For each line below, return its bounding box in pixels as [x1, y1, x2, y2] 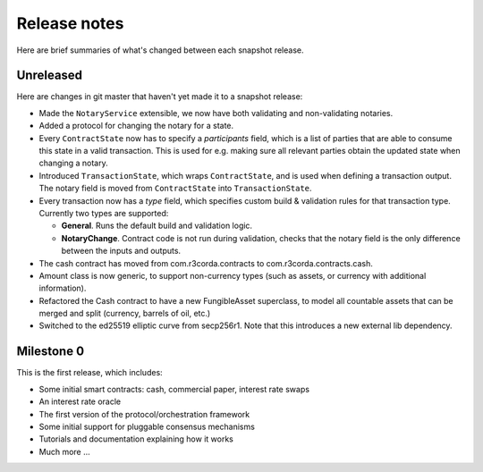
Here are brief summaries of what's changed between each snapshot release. [16, 45, 304, 55]
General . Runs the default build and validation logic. [61, 220, 253, 232]
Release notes [16, 13, 124, 33]
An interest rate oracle [38, 396, 121, 407]
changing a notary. [38, 157, 108, 169]
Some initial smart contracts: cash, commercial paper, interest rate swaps [38, 383, 310, 394]
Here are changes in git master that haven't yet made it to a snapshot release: [16, 91, 303, 102]
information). [38, 282, 87, 294]
